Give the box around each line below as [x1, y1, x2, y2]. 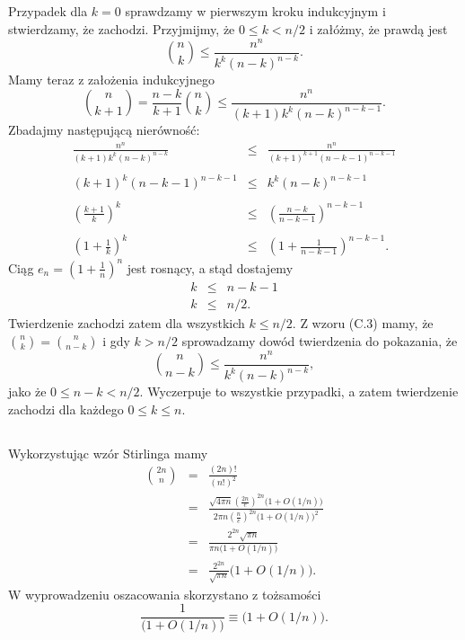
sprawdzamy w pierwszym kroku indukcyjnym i [125, 2, 386, 21]
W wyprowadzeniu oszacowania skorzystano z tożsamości [8, 584, 321, 603]
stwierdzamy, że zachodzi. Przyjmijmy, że [8, 19, 235, 38]
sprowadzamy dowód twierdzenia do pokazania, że [181, 331, 458, 350]
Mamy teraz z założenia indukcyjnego [8, 70, 215, 89]
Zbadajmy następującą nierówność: [8, 120, 200, 139]
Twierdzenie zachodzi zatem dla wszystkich [8, 313, 245, 332]
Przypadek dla [8, 2, 88, 21]
